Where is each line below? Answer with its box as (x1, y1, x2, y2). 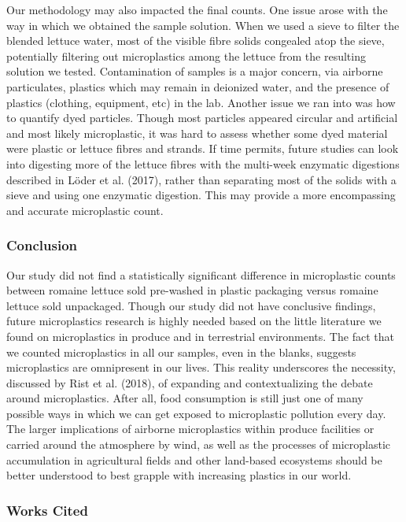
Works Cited (6, 500, 88, 520)
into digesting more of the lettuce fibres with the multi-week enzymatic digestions (6, 155, 400, 172)
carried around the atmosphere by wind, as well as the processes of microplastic (6, 436, 391, 453)
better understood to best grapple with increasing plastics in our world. (6, 467, 352, 483)
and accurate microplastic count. (6, 202, 164, 218)
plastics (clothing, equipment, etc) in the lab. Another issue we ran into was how (6, 94, 396, 110)
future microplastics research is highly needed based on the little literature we (6, 313, 382, 329)
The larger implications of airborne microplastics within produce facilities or (6, 420, 375, 437)
